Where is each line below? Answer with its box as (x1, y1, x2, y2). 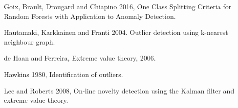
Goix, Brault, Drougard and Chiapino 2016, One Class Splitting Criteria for (4, 1, 232, 11)
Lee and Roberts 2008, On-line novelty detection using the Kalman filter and (4, 85, 235, 95)
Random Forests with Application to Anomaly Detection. (4, 11, 176, 21)
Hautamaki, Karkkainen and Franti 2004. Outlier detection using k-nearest (4, 27, 228, 37)
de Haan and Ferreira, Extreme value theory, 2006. (4, 53, 156, 63)
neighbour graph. (4, 36, 55, 46)
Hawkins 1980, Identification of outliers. (4, 69, 123, 79)
